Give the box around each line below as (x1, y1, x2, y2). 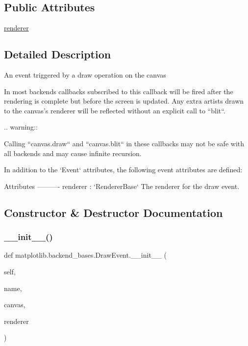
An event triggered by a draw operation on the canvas (4, 70, 166, 80)
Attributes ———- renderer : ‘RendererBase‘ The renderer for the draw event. (4, 181, 240, 191)
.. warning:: (4, 122, 38, 132)
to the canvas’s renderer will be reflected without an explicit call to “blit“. (4, 105, 225, 115)
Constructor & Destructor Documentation (4, 205, 223, 220)
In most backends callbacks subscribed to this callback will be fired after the (4, 86, 233, 96)
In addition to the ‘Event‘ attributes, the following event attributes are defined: (4, 164, 243, 175)
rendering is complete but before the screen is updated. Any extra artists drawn (4, 96, 244, 106)
